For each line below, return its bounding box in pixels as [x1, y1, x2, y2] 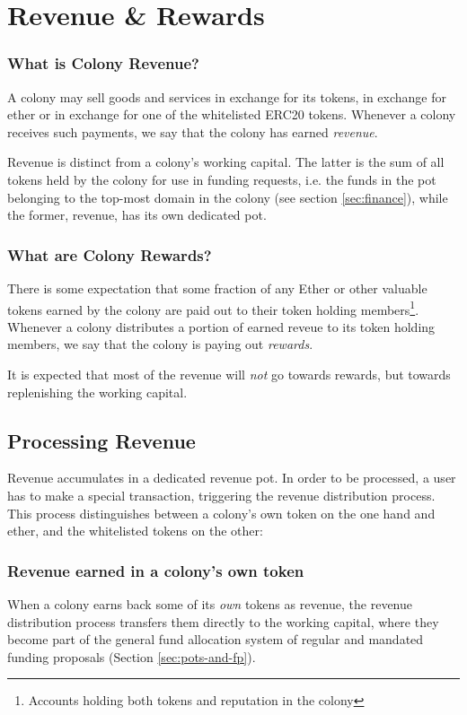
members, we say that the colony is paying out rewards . [7, 335, 313, 353]
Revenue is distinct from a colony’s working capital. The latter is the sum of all [7, 153, 445, 171]
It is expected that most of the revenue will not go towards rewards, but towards [7, 365, 451, 383]
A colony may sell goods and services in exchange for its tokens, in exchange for [7, 87, 446, 106]
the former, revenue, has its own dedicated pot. [7, 205, 267, 224]
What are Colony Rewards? [7, 243, 212, 266]
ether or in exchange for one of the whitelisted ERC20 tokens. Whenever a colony [7, 105, 456, 124]
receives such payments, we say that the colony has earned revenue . [7, 122, 378, 141]
